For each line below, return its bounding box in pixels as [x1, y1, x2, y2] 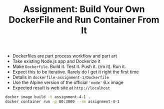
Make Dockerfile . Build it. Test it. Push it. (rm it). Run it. [12, 63, 126, 69]
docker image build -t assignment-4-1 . [5, 94, 91, 99]
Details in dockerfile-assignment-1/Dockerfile [12, 74, 109, 80]
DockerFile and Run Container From [8, 14, 159, 25]
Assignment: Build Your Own [23, 3, 145, 15]
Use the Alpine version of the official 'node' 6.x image [12, 79, 124, 85]
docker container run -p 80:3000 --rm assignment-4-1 [5, 99, 120, 104]
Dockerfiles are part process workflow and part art [12, 53, 117, 59]
